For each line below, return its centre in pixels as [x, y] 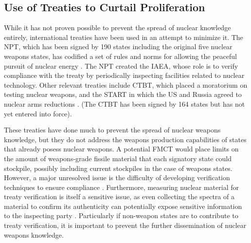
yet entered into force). [38, 113]
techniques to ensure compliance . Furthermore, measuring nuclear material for [121, 187]
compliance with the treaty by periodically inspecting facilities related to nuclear [124, 75]
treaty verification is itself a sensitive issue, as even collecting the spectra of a [119, 196]
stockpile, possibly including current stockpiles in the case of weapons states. [118, 168]
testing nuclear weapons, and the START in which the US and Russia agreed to [123, 94]
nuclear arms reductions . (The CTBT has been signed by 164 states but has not [125, 103]
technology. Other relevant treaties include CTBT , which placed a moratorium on [126, 84]
